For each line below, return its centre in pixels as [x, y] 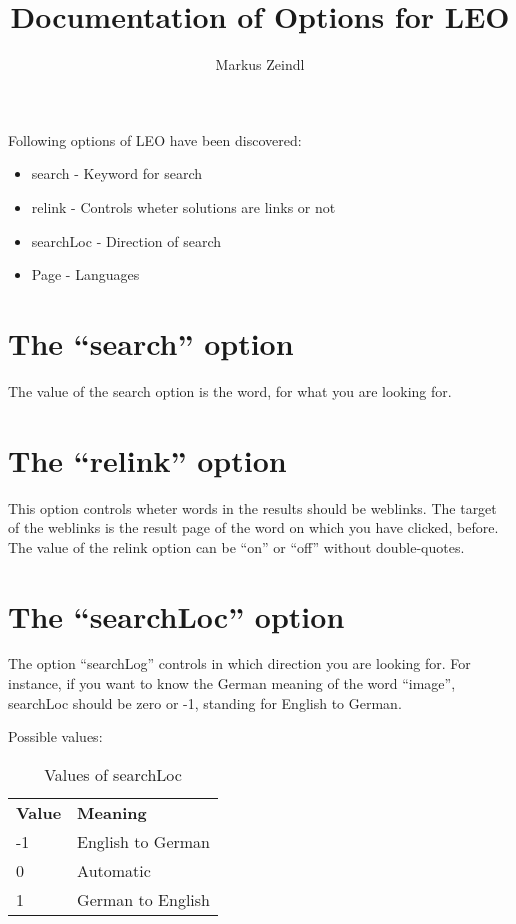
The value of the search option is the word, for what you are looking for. [230, 390]
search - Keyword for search [117, 173]
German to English [144, 899]
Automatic [114, 870]
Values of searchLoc [113, 774]
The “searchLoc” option [176, 615]
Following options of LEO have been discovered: [155, 139]
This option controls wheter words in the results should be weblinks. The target [252, 507]
